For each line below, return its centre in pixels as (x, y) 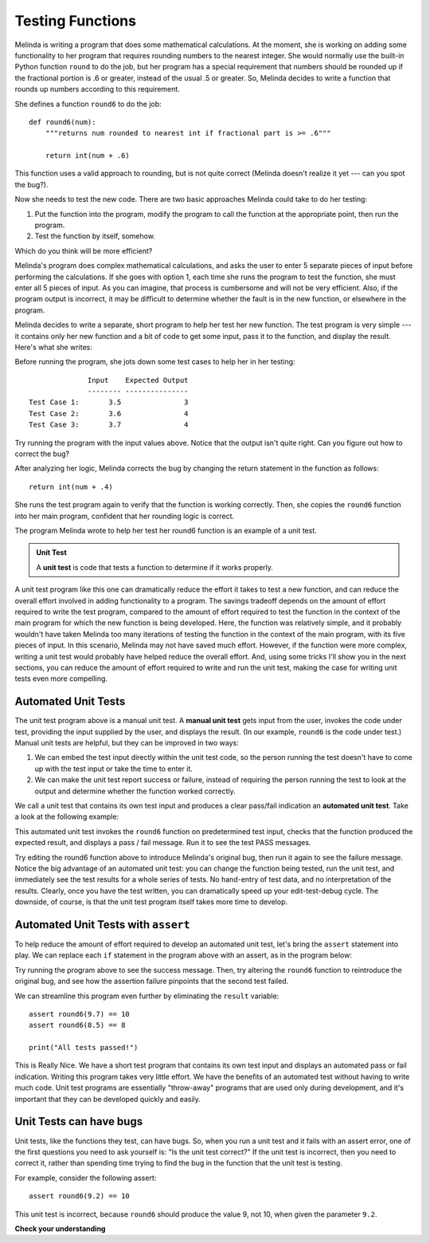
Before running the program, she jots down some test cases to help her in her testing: (155, 362)
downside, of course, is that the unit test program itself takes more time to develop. (151, 902)
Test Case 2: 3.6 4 (109, 413)
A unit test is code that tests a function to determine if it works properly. (155, 567)
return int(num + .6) (88, 156)
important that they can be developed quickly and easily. (107, 1099)
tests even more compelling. (61, 679)
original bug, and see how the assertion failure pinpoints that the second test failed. (152, 981)
